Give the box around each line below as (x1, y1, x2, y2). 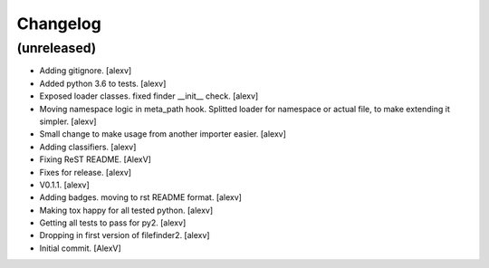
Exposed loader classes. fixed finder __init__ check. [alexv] (39, 91, 259, 101)
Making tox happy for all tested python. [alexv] (39, 205, 214, 215)
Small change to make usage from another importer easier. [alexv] (39, 129, 287, 139)
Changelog (16, 14, 101, 33)
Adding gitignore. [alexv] (39, 65, 132, 76)
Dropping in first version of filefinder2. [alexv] (39, 230, 210, 241)
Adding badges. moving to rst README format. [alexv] (39, 192, 242, 203)
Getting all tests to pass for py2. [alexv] (39, 217, 187, 228)
